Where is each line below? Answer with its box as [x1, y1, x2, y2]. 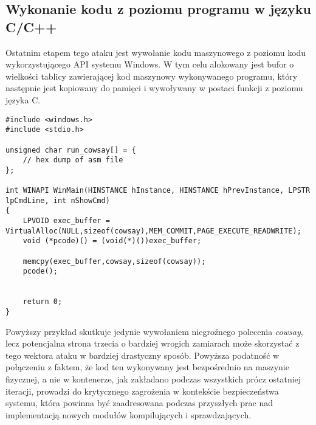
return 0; [22, 297, 63, 306]
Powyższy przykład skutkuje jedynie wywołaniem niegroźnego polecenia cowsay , [5, 325, 303, 337]
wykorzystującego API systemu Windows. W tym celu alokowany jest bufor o [5, 58, 294, 71]
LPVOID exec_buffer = [22, 216, 110, 226]
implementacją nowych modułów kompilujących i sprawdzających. [5, 408, 252, 421]
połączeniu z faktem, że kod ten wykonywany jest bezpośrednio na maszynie [5, 361, 289, 373]
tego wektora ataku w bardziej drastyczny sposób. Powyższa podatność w [5, 348, 280, 361]
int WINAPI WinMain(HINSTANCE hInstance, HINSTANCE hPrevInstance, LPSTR [5, 186, 311, 195]
